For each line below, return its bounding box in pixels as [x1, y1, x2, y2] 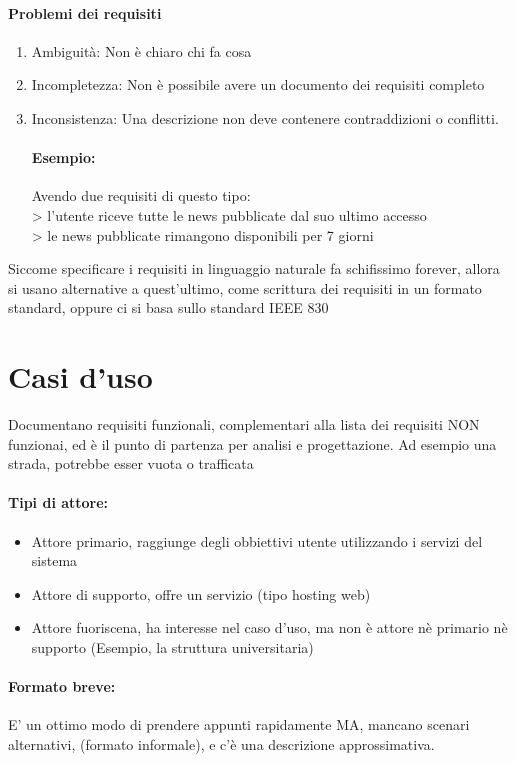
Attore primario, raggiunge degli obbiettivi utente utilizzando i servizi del [31, 530, 483, 551]
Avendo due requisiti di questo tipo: [31, 185, 251, 206]
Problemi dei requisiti [8, 2, 162, 23]
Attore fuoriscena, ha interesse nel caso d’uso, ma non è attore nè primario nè [31, 617, 508, 638]
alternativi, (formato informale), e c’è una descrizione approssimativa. [8, 734, 435, 754]
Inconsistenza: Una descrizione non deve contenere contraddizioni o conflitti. [31, 107, 499, 128]
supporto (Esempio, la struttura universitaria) [31, 637, 314, 658]
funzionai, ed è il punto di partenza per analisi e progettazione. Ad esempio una [8, 433, 497, 454]
